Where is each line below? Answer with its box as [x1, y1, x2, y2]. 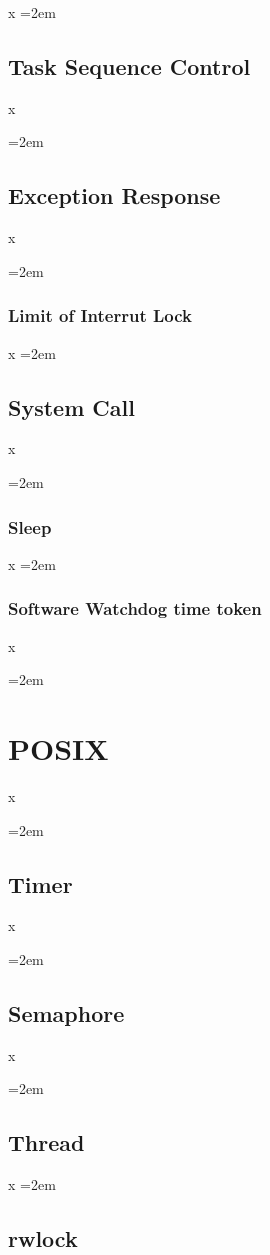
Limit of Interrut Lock [8, 303, 192, 328]
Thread [8, 1127, 85, 1158]
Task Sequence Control [8, 50, 251, 81]
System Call [8, 391, 135, 422]
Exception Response [8, 180, 221, 211]
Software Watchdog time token [8, 596, 262, 621]
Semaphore [8, 997, 125, 1028]
